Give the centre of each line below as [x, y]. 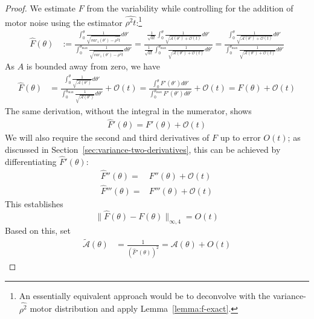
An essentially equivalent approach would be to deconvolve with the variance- [162, 295]
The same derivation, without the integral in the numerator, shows [128, 110]
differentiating [31, 161]
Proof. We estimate [40, 8]
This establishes [34, 203]
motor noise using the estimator [64, 22]
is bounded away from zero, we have [93, 66]
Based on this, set [38, 230]
